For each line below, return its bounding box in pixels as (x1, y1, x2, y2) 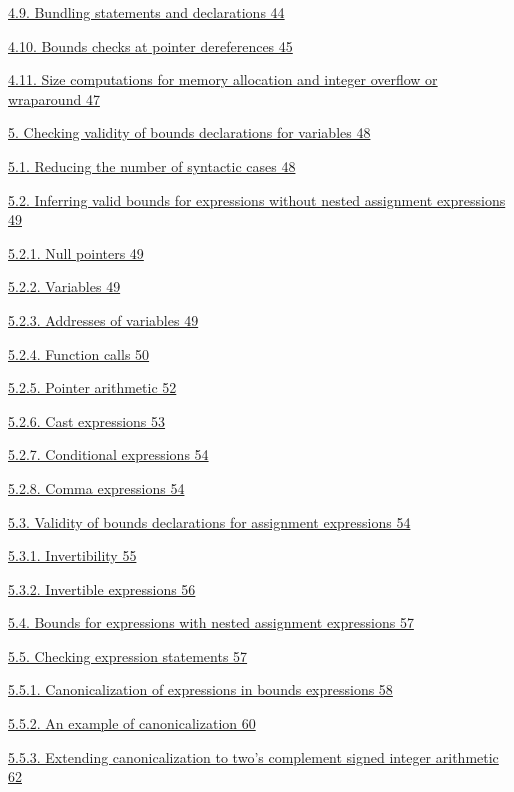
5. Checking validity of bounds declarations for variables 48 (8, 122, 371, 143)
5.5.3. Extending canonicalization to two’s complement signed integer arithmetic (8, 746, 499, 767)
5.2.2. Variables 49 (8, 276, 121, 297)
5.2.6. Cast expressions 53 (8, 410, 166, 431)
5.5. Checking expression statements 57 (8, 645, 248, 666)
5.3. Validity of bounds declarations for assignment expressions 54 (8, 511, 411, 532)
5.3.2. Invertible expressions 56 (8, 578, 196, 599)
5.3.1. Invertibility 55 (8, 545, 137, 566)
